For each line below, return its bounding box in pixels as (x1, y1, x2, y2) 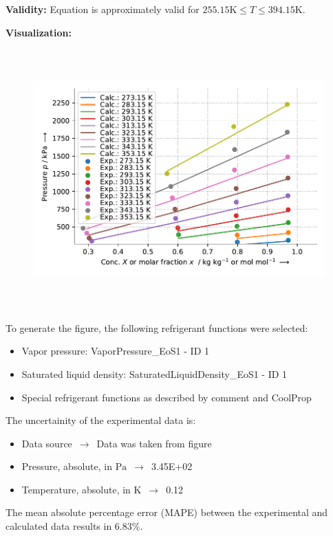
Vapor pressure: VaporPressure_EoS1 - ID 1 (21, 344, 209, 358)
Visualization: (6, 25, 72, 39)
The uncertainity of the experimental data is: (6, 413, 196, 427)
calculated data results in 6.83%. (6, 519, 143, 533)
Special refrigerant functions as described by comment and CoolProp (21, 390, 312, 404)
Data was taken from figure (96, 436, 212, 450)
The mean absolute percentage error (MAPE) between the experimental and (6, 505, 328, 520)
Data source (21, 436, 72, 450)
